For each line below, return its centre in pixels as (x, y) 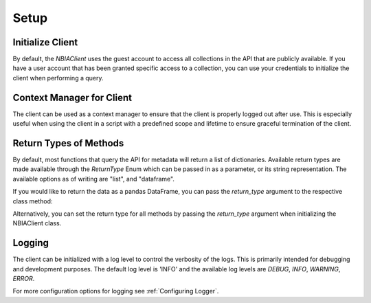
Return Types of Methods (68, 143)
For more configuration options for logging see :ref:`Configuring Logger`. (116, 291)
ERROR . (24, 279)
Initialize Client (45, 42)
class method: (33, 201)
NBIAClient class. (37, 223)
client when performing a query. (58, 78)
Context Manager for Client (72, 97)
